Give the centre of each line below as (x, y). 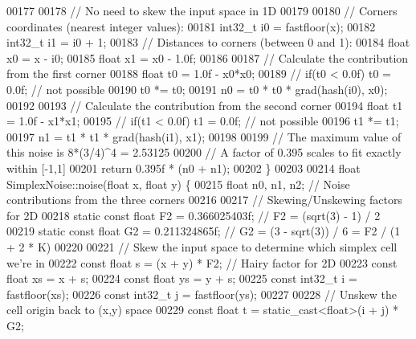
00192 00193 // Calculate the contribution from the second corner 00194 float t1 (205, 105)
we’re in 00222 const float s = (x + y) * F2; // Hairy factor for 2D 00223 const (202, 262)
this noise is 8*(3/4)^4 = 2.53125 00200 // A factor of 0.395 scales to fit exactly (204, 152)
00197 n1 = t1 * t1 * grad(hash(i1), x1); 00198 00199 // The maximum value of (204, 136)
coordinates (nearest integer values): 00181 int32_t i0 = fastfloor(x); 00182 (191, 26)
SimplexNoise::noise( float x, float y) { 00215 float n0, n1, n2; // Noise (178, 184)
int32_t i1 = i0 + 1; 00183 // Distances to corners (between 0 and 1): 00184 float (208, 42)
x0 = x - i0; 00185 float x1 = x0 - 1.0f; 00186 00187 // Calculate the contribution (208, 57)
